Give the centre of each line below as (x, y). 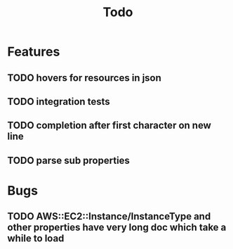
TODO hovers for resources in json (84, 78)
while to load (36, 239)
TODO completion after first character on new (109, 126)
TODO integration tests (59, 102)
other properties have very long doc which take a (117, 228)
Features (34, 52)
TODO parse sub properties (68, 160)
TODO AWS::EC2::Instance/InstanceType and (109, 216)
